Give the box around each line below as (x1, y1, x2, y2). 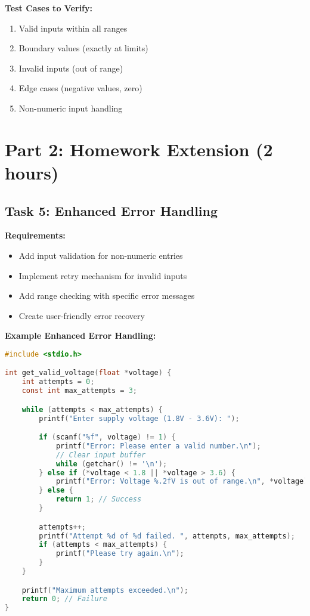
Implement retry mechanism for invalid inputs (18, 269, 187, 281)
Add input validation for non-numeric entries (18, 249, 183, 261)
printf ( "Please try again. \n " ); (55, 549, 184, 558)
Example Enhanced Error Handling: (5, 329, 156, 342)
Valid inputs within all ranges (18, 21, 128, 34)
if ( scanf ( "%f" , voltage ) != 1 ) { (39, 433, 176, 442)
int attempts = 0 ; (21, 377, 95, 386)
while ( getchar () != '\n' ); (55, 459, 168, 468)
